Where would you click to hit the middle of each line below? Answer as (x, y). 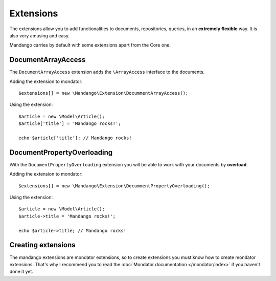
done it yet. (21, 272)
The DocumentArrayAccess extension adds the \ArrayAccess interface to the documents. (107, 72)
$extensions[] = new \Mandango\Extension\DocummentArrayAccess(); (103, 93)
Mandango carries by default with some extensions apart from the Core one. (90, 45)
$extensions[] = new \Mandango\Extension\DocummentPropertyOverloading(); (114, 186)
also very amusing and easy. (40, 35)
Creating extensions (42, 245)
